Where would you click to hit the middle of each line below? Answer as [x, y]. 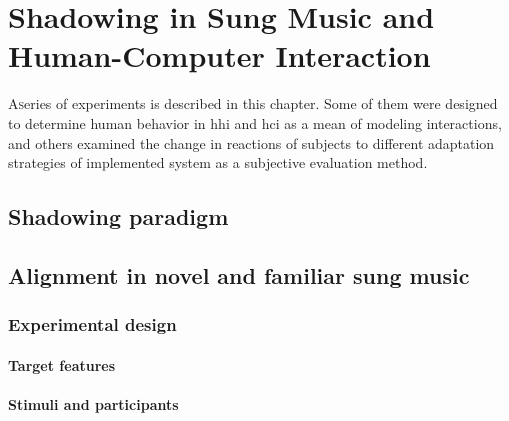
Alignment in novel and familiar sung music [239, 274]
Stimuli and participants [93, 403]
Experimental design [92, 324]
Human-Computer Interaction [219, 55]
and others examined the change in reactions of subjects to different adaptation [251, 142]
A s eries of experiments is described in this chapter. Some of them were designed [253, 103]
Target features [62, 364]
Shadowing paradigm [118, 216]
